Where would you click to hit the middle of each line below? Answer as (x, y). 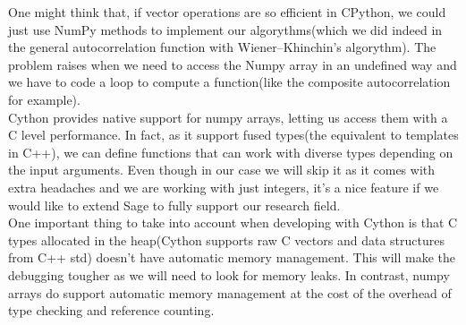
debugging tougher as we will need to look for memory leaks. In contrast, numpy (229, 274)
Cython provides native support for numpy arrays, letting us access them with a (228, 117)
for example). (44, 99)
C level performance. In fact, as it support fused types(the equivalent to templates (233, 135)
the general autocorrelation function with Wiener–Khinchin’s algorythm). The (222, 47)
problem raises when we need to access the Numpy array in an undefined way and (233, 64)
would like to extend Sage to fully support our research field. (174, 205)
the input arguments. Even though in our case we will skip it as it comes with (222, 170)
